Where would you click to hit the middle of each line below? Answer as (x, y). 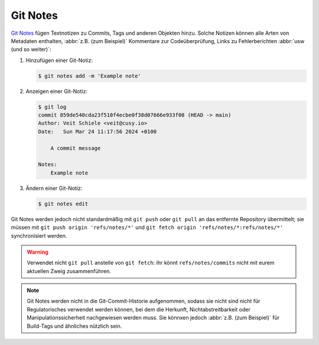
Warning (38, 252)
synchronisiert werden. (39, 235)
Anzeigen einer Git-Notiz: (57, 91)
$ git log (52, 107)
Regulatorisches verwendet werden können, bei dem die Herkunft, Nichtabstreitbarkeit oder (139, 309)
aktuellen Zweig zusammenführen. (69, 271)
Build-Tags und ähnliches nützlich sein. (74, 326)
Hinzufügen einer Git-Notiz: (59, 60)
